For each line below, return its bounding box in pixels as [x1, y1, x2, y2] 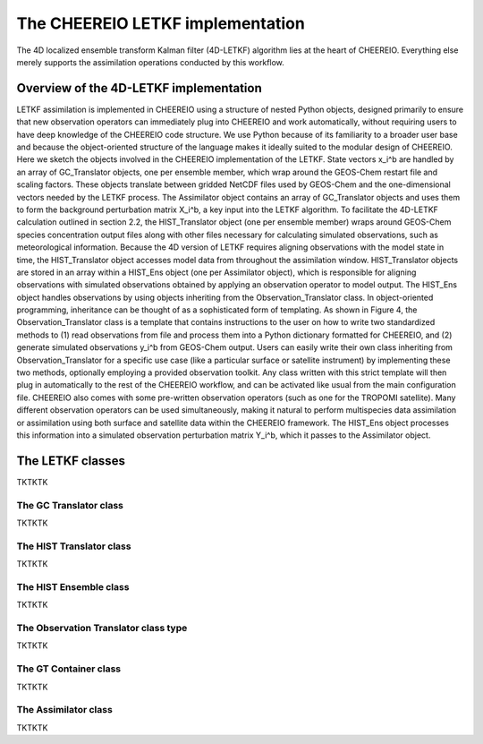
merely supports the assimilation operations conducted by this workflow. [16, 56, 285, 67]
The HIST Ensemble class [16, 580, 130, 593]
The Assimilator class [16, 704, 114, 716]
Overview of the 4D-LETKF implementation [16, 81, 263, 96]
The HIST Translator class [16, 540, 131, 552]
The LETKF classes [16, 453, 125, 468]
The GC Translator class [16, 499, 124, 511]
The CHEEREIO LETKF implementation [16, 13, 306, 33]
